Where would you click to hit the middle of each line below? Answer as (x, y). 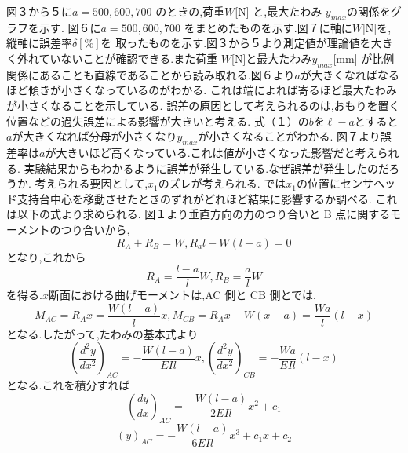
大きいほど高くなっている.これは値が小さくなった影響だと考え (217, 152)
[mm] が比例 (364, 58)
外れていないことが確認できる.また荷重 (117, 58)
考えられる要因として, (91, 183)
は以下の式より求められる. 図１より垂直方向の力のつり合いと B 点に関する (199, 214)
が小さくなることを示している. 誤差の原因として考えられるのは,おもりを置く (203, 105)
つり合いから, (95, 229)
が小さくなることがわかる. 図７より (289, 136)
